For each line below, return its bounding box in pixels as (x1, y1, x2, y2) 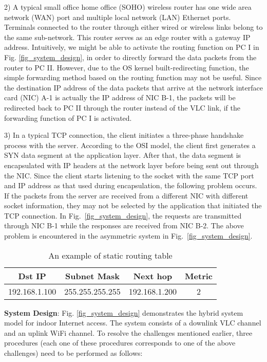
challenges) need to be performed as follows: (4, 348, 143, 358)
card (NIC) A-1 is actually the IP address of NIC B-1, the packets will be (4, 92, 236, 103)
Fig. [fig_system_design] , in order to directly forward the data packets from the (4, 51, 257, 62)
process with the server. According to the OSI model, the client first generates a (4, 139, 256, 150)
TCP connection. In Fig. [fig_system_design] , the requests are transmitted (4, 210, 242, 221)
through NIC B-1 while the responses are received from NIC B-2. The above (4, 220, 244, 231)
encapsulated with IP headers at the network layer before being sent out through (4, 159, 259, 170)
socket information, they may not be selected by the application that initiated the (4, 200, 262, 211)
